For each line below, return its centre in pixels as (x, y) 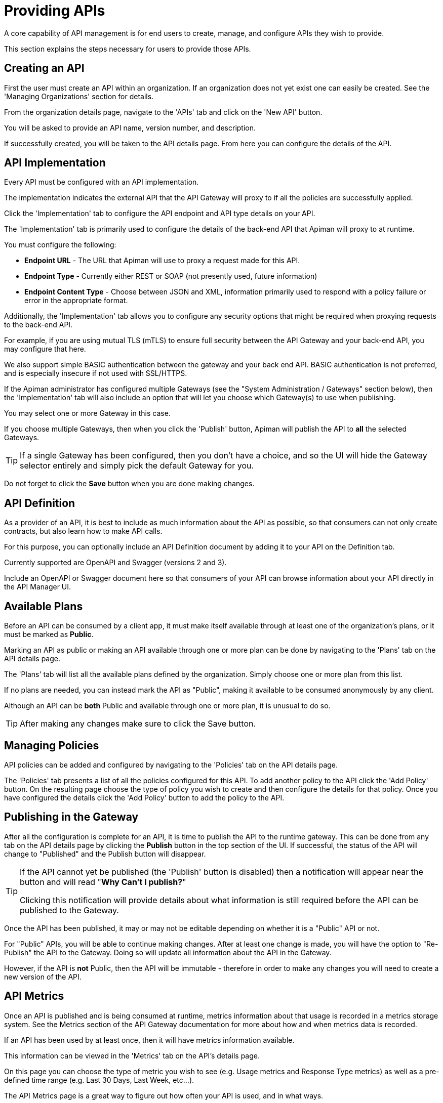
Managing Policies (52, 745)
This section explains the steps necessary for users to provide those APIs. (128, 49)
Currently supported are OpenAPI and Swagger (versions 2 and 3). (115, 563)
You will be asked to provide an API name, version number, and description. (130, 128)
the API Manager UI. (38, 587)
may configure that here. (45, 349)
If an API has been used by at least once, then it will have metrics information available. (149, 1040)
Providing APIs (55, 11)
